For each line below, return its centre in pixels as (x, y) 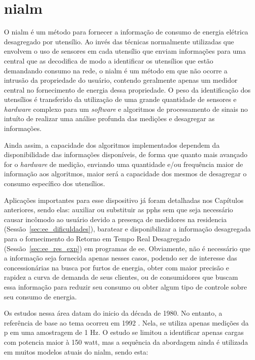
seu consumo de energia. (40, 296)
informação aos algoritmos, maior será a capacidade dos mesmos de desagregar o (125, 174)
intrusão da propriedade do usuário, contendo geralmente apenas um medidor (121, 80)
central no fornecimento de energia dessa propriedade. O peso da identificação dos (127, 89)
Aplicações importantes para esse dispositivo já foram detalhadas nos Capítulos (124, 200)
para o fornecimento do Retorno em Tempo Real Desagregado (97, 238)
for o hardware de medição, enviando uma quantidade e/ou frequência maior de (124, 164)
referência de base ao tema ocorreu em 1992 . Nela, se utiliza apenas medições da (126, 322)
